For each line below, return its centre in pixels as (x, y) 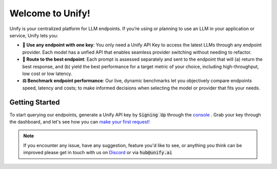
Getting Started (35, 102)
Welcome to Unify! (50, 13)
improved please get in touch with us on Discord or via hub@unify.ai (98, 153)
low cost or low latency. (47, 74)
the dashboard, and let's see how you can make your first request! (80, 122)
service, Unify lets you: (34, 35)
